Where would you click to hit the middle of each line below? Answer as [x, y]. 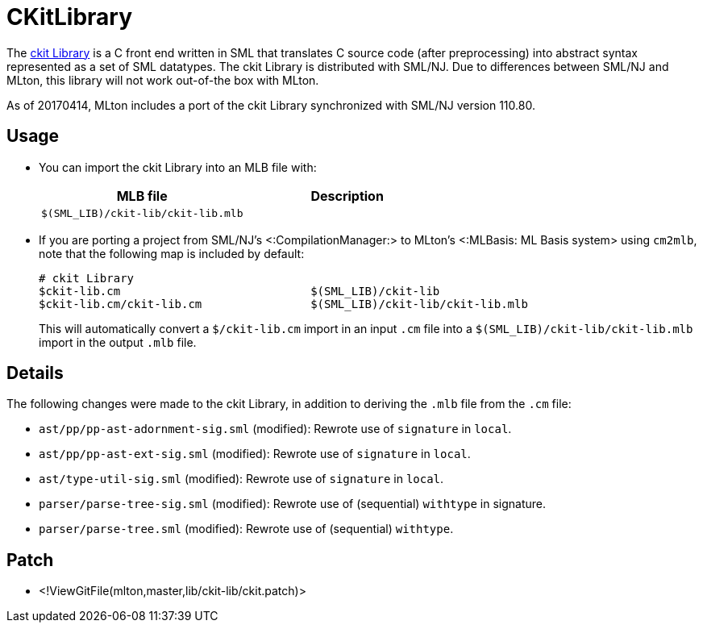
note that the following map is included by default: [172, 253]
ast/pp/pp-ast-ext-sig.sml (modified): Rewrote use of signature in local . [255, 454]
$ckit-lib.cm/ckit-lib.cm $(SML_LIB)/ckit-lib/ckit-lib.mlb [283, 304]
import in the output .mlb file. [118, 342]
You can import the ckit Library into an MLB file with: [178, 167]
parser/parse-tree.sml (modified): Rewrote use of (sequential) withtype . [246, 529]
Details [35, 373]
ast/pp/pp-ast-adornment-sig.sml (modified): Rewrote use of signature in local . [275, 429]
